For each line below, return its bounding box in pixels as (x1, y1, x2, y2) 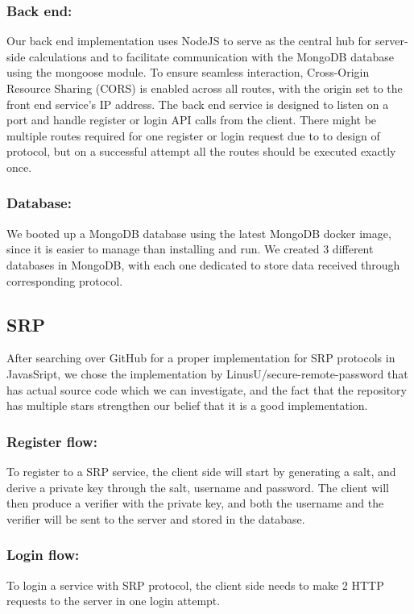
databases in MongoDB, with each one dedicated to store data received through (6, 256, 400, 273)
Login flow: (6, 545, 80, 565)
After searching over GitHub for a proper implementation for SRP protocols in (6, 349, 395, 366)
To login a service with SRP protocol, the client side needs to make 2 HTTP (6, 576, 384, 593)
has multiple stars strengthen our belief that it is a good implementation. (6, 397, 368, 414)
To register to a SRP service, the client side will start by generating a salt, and (6, 462, 396, 479)
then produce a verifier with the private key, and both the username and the (6, 495, 384, 512)
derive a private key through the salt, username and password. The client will (6, 478, 389, 495)
